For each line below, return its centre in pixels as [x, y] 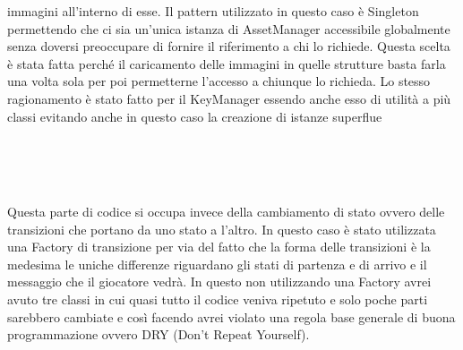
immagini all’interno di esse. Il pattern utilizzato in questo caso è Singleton [213, 11]
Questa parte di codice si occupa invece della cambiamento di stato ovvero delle [226, 211]
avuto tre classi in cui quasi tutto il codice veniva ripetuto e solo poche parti [218, 299]
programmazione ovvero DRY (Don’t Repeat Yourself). [159, 334]
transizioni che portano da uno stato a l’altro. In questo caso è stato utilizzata [222, 229]
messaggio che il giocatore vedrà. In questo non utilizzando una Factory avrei [219, 282]
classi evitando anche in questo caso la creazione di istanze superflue [195, 116]
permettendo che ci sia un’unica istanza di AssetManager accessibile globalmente [229, 28]
